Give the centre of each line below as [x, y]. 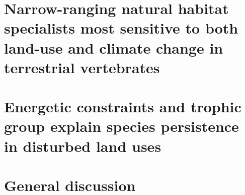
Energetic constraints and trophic [123, 107]
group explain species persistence [121, 126]
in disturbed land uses [83, 146]
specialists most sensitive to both [121, 28]
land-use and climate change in [114, 47]
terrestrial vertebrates [82, 67]
